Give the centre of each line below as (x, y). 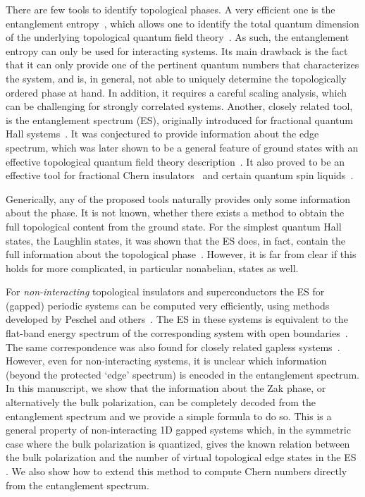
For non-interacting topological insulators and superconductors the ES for (165, 292)
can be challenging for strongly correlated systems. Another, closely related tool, (179, 106)
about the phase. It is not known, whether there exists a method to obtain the (175, 213)
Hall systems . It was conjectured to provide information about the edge (162, 134)
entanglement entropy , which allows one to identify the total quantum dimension (182, 23)
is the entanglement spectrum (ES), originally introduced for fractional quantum (179, 119)
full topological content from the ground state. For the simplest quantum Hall (174, 226)
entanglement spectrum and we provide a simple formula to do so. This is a (169, 416)
